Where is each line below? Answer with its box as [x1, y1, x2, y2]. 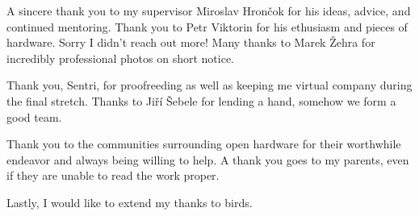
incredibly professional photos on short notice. [6, 49, 235, 66]
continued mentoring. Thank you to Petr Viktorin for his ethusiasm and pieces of [6, 18, 408, 35]
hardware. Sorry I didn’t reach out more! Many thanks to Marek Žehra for [6, 34, 375, 51]
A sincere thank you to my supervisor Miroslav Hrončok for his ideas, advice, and [6, 2, 411, 19]
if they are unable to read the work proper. [6, 167, 220, 184]
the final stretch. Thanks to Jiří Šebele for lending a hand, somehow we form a [6, 92, 396, 109]
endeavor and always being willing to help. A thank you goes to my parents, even [6, 151, 409, 168]
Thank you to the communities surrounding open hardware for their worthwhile [6, 135, 401, 152]
